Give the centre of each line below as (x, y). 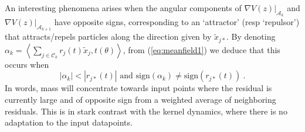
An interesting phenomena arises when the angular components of (123, 8)
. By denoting (251, 37)
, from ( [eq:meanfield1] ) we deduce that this (201, 49)
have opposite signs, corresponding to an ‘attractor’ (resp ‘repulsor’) (177, 22)
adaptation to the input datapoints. (69, 122)
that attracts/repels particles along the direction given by (108, 37)
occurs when (27, 64)
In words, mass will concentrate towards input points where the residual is (138, 88)
